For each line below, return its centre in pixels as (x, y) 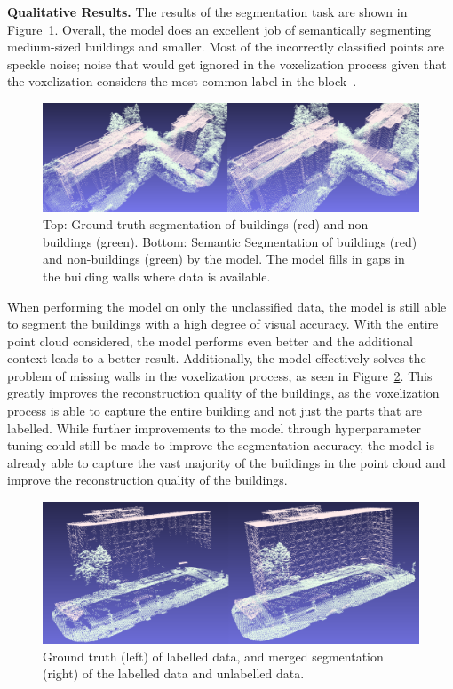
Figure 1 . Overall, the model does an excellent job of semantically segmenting (219, 29)
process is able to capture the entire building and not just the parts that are (215, 411)
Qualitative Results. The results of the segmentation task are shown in (207, 12)
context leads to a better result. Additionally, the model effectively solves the (217, 358)
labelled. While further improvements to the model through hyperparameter (214, 428)
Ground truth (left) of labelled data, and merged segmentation (213, 656)
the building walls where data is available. (157, 276)
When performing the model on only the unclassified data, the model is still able (227, 306)
